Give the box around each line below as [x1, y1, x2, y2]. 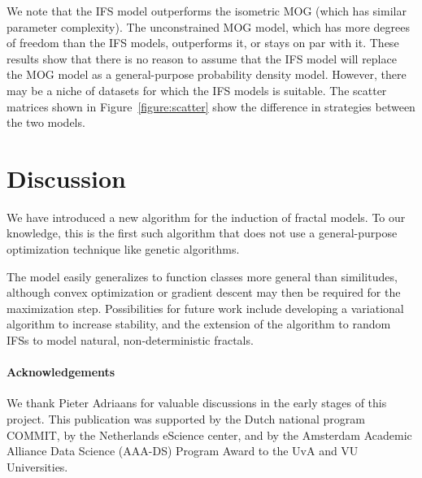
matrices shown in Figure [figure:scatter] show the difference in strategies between [7, 98, 415, 115]
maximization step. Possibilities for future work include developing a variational [7, 299, 404, 316]
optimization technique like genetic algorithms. [7, 241, 240, 258]
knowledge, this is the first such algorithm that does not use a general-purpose [7, 224, 398, 241]
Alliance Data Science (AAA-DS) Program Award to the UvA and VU [7, 442, 359, 459]
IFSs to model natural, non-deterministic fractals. [7, 332, 254, 349]
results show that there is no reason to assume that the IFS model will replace [7, 50, 397, 67]
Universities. [7, 458, 68, 475]
